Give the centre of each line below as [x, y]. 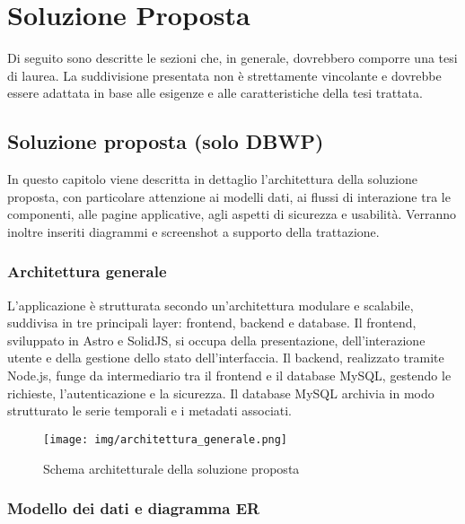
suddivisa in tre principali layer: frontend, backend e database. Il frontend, [212, 323]
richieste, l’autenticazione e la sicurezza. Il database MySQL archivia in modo [221, 393]
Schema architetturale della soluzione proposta [171, 468]
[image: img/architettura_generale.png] [166, 439]
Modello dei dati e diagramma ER [134, 508]
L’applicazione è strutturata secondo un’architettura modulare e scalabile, [211, 305]
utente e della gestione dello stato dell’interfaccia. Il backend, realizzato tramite [226, 358]
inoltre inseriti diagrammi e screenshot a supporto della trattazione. [193, 231]
